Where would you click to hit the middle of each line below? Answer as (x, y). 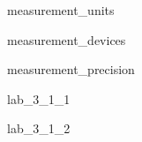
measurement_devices (67, 39)
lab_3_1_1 (39, 98)
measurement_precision (71, 69)
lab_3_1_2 (39, 128)
